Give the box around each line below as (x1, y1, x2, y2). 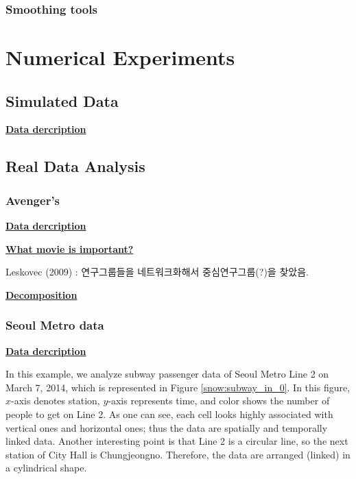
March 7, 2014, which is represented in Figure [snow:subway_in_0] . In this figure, (5, 380, 351, 394)
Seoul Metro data (5, 317, 104, 334)
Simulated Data (5, 90, 119, 111)
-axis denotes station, (11, 393, 100, 408)
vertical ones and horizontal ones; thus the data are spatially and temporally (5, 420, 328, 434)
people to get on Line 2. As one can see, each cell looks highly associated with (5, 406, 333, 421)
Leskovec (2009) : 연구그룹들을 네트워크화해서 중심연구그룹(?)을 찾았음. (5, 265, 309, 279)
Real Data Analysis (5, 156, 145, 177)
